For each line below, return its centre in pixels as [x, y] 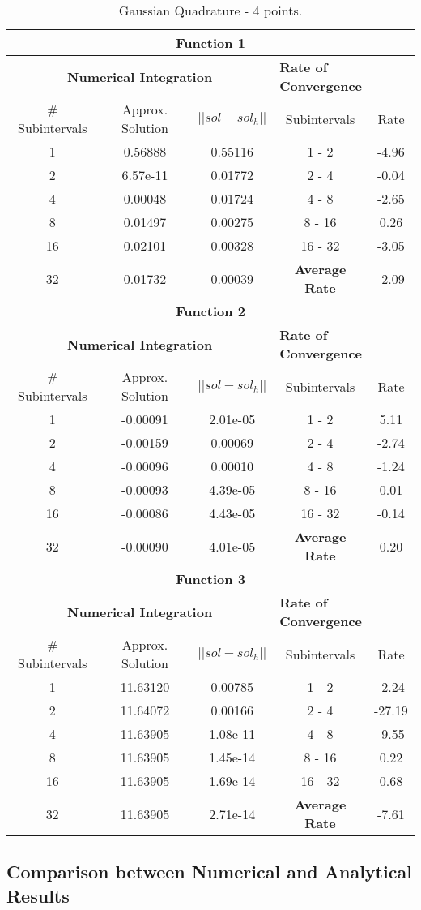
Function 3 [210, 579]
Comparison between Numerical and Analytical [209, 871]
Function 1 [210, 43]
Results [38, 895]
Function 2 [210, 311]
